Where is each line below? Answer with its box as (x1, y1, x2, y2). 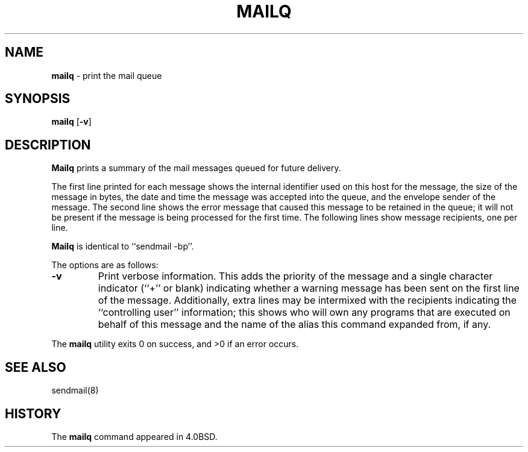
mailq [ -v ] (51, 116, 92, 127)
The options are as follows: (51, 260, 159, 271)
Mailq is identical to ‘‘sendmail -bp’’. (51, 241, 194, 252)
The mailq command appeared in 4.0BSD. (51, 431, 218, 442)
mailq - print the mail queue (51, 70, 162, 81)
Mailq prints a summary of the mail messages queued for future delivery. (51, 163, 341, 174)
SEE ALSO (5, 359, 66, 375)
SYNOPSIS (5, 91, 71, 107)
